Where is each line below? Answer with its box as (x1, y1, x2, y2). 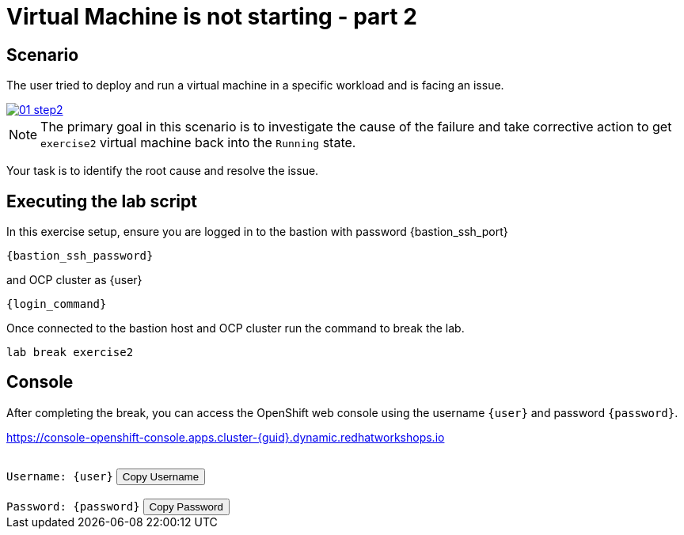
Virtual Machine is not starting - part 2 (6, 3, 417, 30)
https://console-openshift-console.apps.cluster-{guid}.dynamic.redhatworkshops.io (6, 430, 445, 444)
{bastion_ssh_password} (6, 249, 154, 263)
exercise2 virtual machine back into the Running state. (40, 135, 356, 151)
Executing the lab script (6, 191, 197, 211)
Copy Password (149, 500, 223, 513)
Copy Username (122, 470, 199, 483)
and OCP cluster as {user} (6, 273, 142, 287)
